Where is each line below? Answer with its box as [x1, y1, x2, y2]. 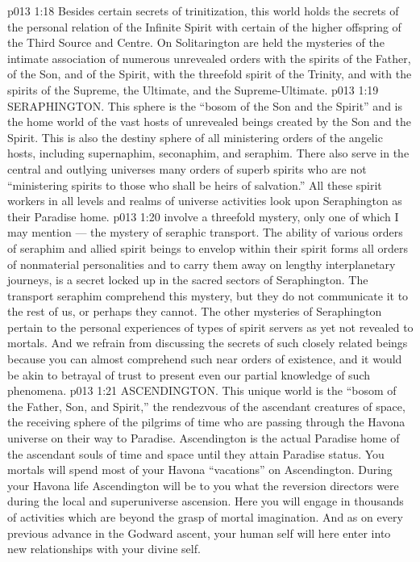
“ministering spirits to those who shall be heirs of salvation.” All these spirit [7, 176, 382, 193]
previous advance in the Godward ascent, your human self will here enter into [7, 524, 391, 541]
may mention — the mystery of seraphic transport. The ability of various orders [7, 224, 403, 241]
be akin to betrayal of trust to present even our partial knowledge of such [7, 366, 370, 383]
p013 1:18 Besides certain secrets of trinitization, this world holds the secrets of [7, 2, 399, 19]
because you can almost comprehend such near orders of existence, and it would [7, 350, 402, 367]
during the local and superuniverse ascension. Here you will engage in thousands [7, 493, 404, 510]
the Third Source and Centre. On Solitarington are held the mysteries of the [7, 34, 385, 51]
